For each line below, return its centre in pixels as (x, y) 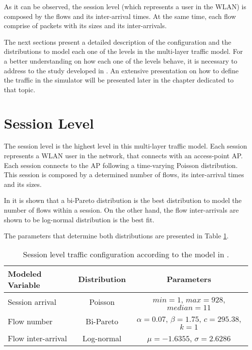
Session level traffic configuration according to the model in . (126, 254)
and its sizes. (23, 184)
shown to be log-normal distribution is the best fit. (79, 219)
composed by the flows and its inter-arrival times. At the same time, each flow (120, 16)
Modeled (25, 273)
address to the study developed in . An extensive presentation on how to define (121, 70)
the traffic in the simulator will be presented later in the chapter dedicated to (119, 80)
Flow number (30, 321)
